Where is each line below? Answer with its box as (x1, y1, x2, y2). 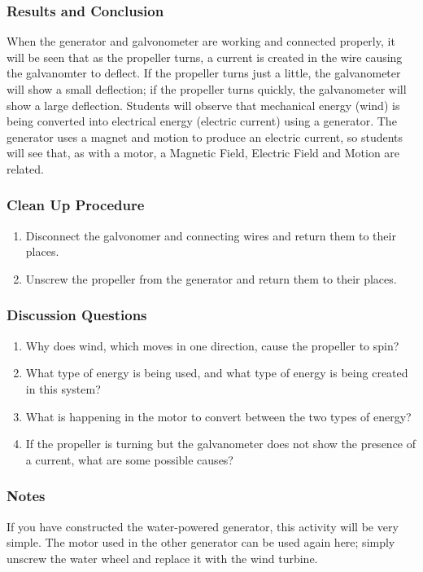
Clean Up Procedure (7, 195, 145, 215)
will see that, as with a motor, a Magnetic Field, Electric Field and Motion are (7, 144, 400, 161)
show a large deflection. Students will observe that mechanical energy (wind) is (7, 96, 400, 113)
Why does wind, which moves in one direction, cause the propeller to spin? (25, 337, 399, 354)
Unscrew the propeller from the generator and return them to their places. (25, 270, 397, 287)
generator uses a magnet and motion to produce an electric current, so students (7, 128, 403, 145)
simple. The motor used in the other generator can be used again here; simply (7, 534, 395, 551)
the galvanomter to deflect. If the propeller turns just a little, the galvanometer (7, 64, 401, 81)
